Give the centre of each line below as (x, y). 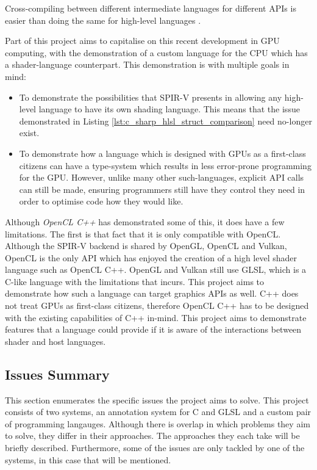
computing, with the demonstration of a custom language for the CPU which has (156, 52)
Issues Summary (57, 374)
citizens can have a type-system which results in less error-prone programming (165, 165)
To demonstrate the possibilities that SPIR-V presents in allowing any (151, 97)
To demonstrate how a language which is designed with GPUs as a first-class (162, 153)
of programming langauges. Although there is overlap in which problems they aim (158, 423)
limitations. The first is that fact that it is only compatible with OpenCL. (143, 233)
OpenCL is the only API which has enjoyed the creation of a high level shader (151, 257)
